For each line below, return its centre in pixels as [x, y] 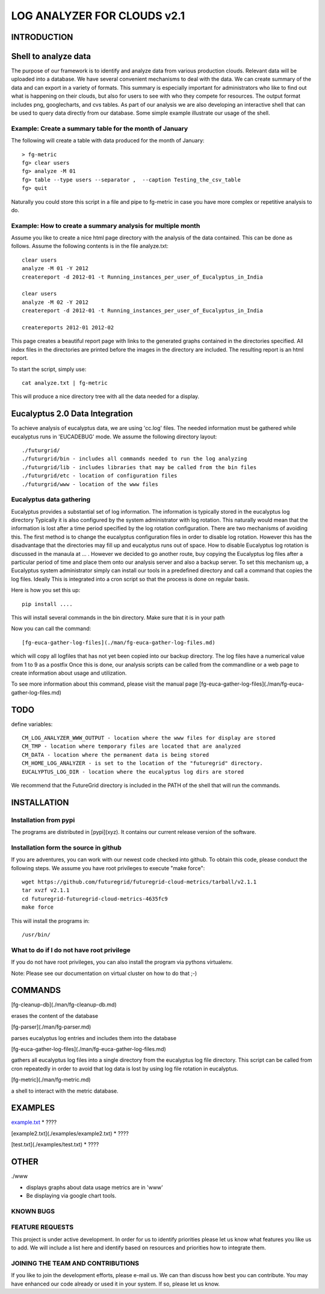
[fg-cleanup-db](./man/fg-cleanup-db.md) [64, 1005]
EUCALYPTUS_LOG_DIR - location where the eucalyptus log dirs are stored [133, 772]
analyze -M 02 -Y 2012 [55, 302]
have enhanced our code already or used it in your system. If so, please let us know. [115, 1284]
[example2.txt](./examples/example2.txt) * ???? [70, 1133]
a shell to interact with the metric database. [65, 1091]
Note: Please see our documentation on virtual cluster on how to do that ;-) [104, 973]
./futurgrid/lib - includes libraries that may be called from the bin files [139, 467]
